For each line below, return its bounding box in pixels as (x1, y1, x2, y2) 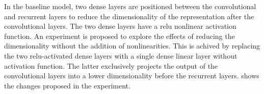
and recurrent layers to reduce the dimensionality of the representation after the (4, 11, 254, 21)
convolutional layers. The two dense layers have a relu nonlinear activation (4, 21, 236, 31)
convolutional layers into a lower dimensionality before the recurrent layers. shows (4, 70, 259, 81)
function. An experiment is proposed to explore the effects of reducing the (4, 30, 235, 41)
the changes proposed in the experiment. (4, 80, 130, 90)
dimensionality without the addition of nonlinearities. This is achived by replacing (4, 40, 260, 51)
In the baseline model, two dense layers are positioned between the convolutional (4, 1, 256, 11)
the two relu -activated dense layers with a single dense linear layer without (4, 50, 237, 61)
